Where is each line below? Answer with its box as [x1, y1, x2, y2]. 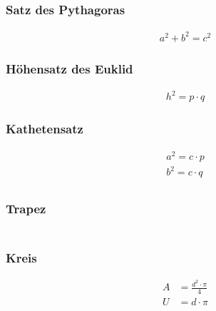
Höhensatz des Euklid [6, 59, 133, 77]
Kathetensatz [6, 120, 83, 138]
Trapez [6, 200, 46, 218]
